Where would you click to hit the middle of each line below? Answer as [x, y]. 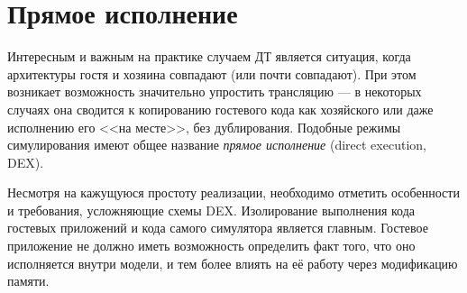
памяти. [28, 281]
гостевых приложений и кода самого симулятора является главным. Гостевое [218, 228]
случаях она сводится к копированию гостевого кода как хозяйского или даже [220, 109]
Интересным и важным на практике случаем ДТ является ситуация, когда [209, 56]
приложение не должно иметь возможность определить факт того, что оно [211, 246]
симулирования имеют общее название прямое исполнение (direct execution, [217, 145]
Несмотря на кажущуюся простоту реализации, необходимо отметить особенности [233, 192]
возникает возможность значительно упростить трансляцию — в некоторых [215, 92]
